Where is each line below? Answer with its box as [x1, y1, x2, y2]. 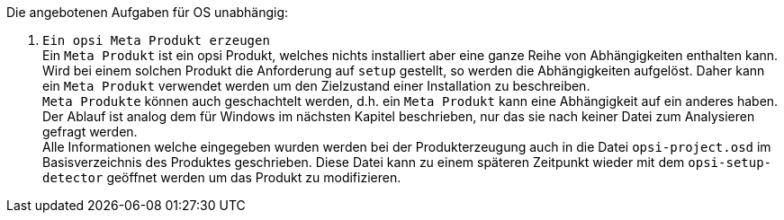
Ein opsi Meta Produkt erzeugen [42, 33, 270, 48]
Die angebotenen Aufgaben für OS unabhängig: [6, 4, 289, 20]
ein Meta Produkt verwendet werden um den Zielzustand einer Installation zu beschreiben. [42, 78, 590, 93]
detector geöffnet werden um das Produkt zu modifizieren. [42, 170, 401, 185]
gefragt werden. [42, 124, 138, 139]
